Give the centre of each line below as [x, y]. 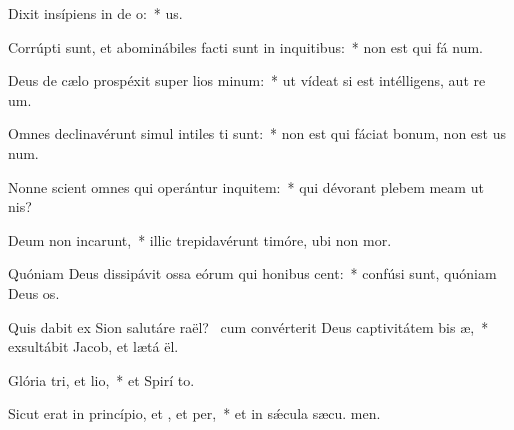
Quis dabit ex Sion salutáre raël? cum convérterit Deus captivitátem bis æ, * [248, 326]
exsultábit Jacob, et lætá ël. [93, 346]
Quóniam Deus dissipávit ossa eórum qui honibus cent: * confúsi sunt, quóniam [252, 273]
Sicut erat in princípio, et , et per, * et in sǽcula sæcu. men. [194, 413]
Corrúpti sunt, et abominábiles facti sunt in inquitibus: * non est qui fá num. [245, 46]
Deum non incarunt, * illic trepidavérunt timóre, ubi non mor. [200, 239]
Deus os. [34, 292]
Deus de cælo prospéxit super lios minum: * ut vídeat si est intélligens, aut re [247, 80]
